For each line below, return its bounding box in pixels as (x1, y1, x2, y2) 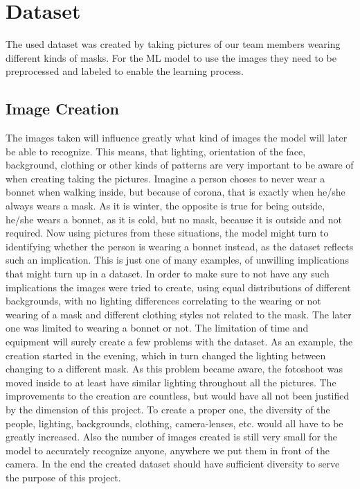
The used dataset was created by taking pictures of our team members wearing (6, 37, 341, 51)
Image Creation (6, 98, 119, 119)
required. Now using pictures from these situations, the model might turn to (6, 225, 329, 240)
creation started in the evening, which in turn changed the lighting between (6, 348, 326, 362)
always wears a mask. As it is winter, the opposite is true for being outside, (6, 198, 325, 213)
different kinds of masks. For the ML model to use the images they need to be (6, 50, 336, 65)
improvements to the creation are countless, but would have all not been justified (6, 388, 350, 403)
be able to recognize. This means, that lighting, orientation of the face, (6, 144, 306, 158)
